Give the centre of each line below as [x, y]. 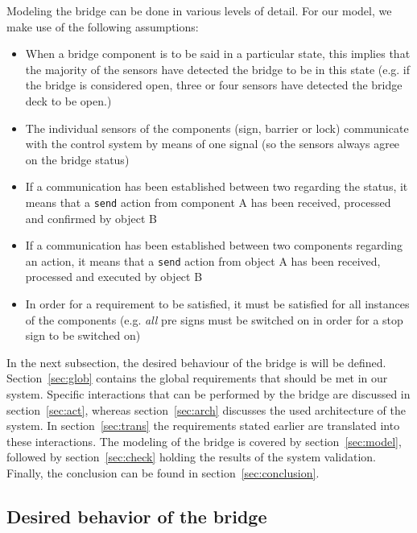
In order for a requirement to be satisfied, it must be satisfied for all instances [217, 304]
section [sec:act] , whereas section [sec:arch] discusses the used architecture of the [206, 409]
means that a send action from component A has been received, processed [208, 202]
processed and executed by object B [114, 277]
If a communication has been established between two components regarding [214, 245]
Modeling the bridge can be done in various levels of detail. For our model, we [199, 10]
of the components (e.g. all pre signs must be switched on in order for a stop [214, 319]
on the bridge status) [77, 159]
